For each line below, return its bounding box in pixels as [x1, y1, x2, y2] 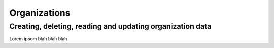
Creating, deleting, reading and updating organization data [9, 22, 212, 31]
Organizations [9, 7, 71, 18]
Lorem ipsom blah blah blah [9, 36, 67, 42]
